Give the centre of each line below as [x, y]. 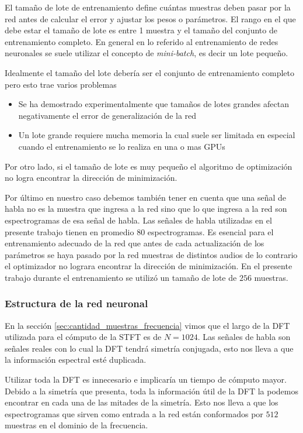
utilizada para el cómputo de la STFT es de [83, 337]
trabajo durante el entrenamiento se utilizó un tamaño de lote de [121, 277]
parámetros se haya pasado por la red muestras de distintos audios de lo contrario [151, 254]
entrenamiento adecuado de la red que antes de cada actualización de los [135, 243]
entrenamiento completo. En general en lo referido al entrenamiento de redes [142, 41]
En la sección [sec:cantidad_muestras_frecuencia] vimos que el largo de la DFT [147, 325]
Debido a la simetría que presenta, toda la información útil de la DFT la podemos [151, 391]
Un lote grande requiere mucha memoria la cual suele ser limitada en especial [157, 135]
